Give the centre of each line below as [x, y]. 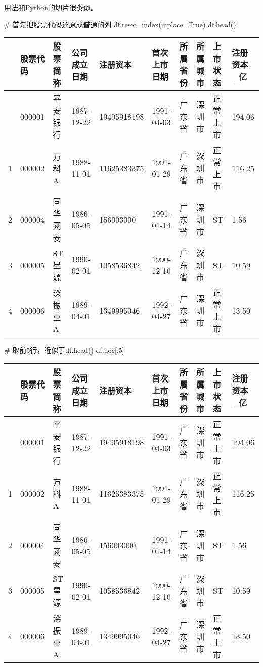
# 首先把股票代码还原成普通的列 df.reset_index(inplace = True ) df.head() [120, 24]
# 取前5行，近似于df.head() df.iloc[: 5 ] [64, 350]
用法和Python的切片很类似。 [51, 7]
